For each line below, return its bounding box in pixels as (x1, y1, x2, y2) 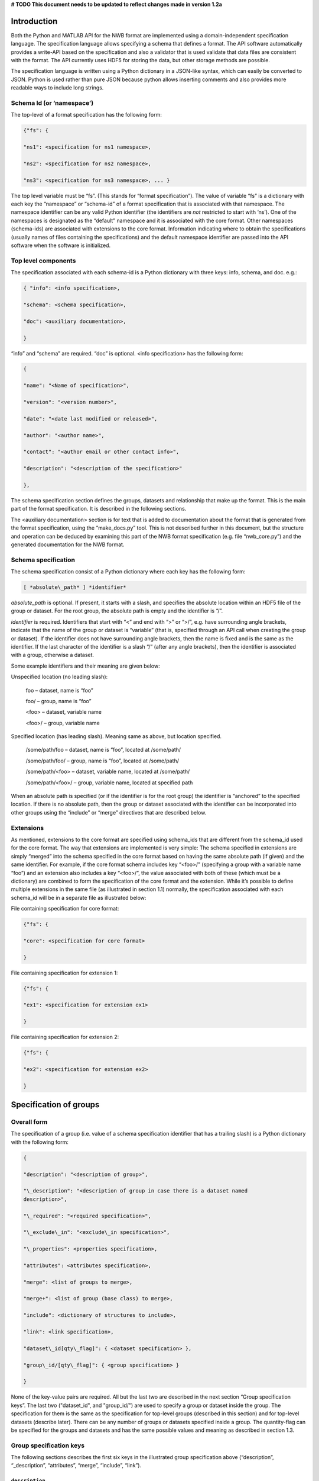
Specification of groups (11, 1099, 100, 1110)
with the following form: (11, 1138, 69, 1146)
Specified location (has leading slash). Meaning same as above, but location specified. (11, 733, 222, 740)
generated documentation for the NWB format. (11, 541, 125, 548)
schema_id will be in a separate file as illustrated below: (11, 894, 147, 901)
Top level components (11, 257, 76, 265)
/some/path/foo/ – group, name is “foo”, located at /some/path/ (25, 757, 180, 764)
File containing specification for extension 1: (11, 969, 118, 976)
